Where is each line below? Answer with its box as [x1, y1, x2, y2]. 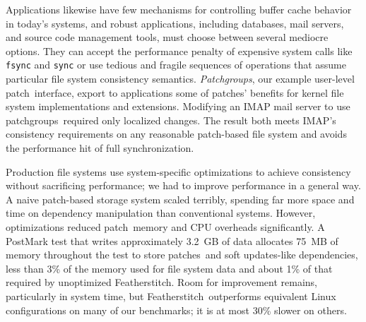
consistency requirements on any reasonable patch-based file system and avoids [6, 126, 347, 141]
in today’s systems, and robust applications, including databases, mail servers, [6, 16, 344, 30]
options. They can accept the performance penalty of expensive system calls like [6, 43, 353, 58]
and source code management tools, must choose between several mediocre [6, 30, 329, 44]
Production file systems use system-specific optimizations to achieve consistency [6, 164, 351, 179]
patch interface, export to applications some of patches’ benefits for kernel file [6, 85, 344, 100]
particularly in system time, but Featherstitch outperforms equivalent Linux [6, 288, 336, 303]
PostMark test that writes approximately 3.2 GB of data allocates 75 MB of [6, 233, 338, 248]
